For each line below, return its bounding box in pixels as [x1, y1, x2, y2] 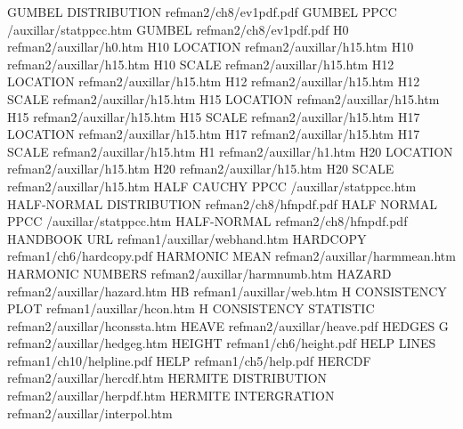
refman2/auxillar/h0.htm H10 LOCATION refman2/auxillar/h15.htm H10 [7, 37, 414, 56]
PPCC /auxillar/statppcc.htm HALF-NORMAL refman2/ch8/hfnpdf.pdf [7, 212, 408, 231]
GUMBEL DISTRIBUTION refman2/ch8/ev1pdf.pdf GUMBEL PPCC [7, 3, 397, 20]
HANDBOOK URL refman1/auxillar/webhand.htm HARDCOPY [7, 229, 367, 247]
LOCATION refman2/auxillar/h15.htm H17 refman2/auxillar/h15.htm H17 [7, 125, 420, 143]
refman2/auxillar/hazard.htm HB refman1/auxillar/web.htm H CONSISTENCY [7, 281, 447, 300]
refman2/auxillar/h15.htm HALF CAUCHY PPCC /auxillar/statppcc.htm [7, 176, 417, 195]
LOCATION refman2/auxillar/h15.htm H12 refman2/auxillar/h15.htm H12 [7, 72, 420, 91]
